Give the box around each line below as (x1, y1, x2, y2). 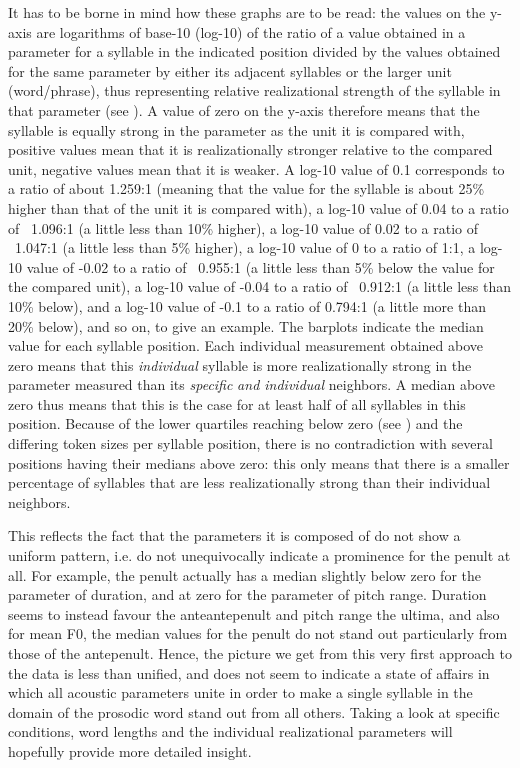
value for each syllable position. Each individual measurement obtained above (8, 335, 483, 356)
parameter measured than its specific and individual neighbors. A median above (8, 374, 495, 395)
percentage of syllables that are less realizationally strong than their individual (8, 472, 491, 493)
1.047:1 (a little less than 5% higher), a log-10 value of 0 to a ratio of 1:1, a (14, 237, 476, 258)
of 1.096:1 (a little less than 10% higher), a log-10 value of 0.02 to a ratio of (8, 217, 478, 238)
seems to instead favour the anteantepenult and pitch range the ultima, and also (8, 603, 500, 624)
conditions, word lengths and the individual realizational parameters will (8, 721, 453, 742)
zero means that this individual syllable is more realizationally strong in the (8, 354, 472, 375)
